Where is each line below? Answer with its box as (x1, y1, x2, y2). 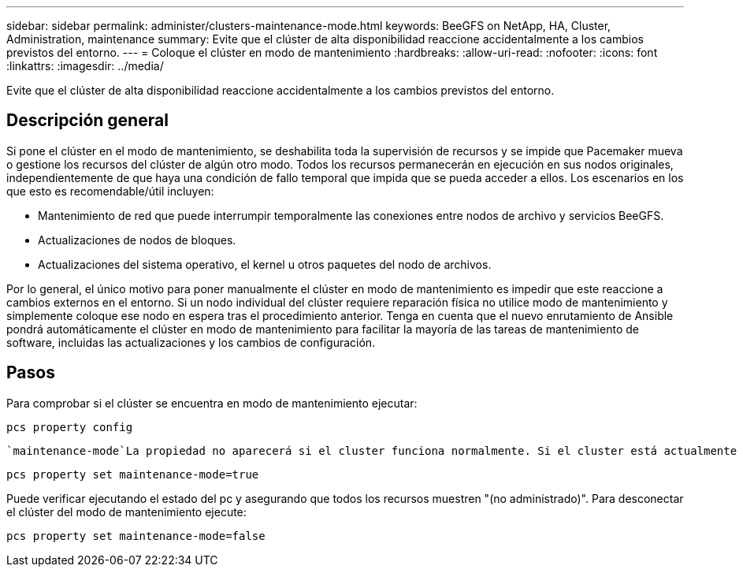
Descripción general (6, 110, 169, 131)
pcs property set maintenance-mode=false (6, 529, 266, 542)
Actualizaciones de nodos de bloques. (38, 233, 236, 247)
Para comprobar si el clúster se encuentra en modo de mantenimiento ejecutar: (6, 396, 418, 410)
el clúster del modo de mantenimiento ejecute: (6, 504, 247, 519)
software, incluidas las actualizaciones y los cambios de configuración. (6, 335, 376, 349)
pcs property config (6, 420, 133, 433)
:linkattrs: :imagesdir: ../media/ (6, 59, 164, 73)
